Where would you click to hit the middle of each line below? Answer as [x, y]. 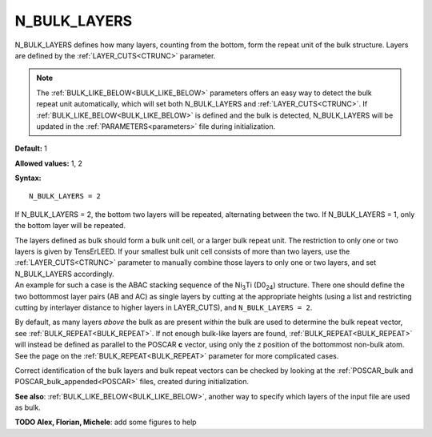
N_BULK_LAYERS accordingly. [65, 274]
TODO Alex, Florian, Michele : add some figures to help [106, 422]
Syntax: [28, 178]
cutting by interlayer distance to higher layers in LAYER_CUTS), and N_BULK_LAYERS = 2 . [164, 307]
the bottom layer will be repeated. [70, 226]
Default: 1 [31, 149]
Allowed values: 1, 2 [49, 163]
